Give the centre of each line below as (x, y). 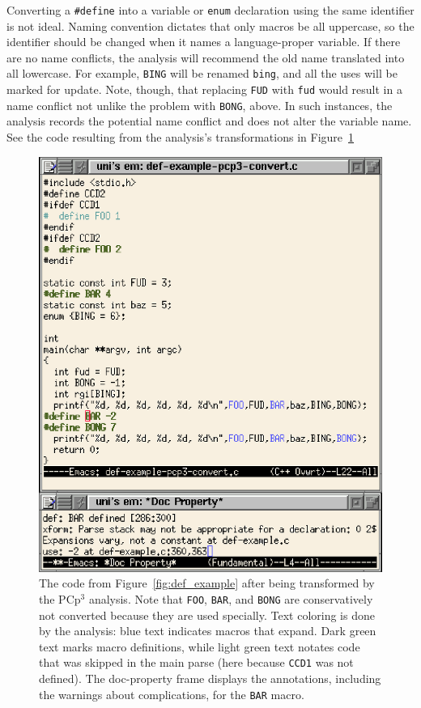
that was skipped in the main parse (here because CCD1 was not (196, 662)
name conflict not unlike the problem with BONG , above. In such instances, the (200, 105)
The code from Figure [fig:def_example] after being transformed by (207, 583)
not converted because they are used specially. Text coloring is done (207, 615)
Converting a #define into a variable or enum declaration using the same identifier (210, 10)
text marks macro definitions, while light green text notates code (200, 646)
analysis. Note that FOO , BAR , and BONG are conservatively (231, 598)
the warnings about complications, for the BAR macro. (172, 694)
